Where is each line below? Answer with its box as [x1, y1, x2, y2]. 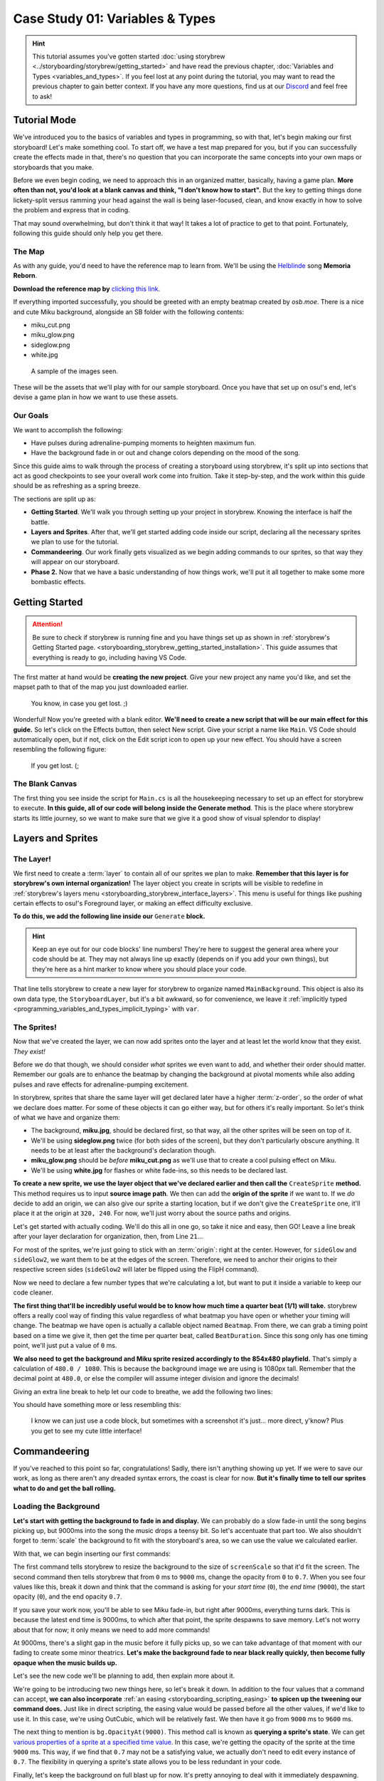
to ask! [32, 92, 53, 100]
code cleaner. [13, 1288, 53, 1297]
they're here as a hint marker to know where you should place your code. [32, 965, 247, 973]
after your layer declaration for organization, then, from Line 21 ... [13, 1232, 203, 1241]
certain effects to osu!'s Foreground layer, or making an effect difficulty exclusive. [13, 898, 253, 908]
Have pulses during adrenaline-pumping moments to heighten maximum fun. [31, 438, 256, 447]
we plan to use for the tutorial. [31, 538, 119, 546]
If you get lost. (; [31, 761, 80, 769]
